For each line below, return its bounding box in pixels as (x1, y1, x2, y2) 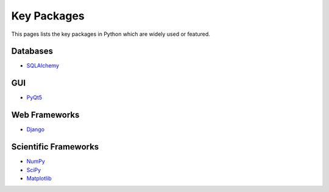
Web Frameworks (11, 110, 80, 120)
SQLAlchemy (26, 62, 60, 69)
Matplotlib (26, 174, 52, 182)
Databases (11, 46, 54, 57)
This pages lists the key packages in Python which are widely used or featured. (11, 30, 210, 38)
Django (26, 126, 45, 133)
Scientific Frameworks (11, 142, 99, 152)
